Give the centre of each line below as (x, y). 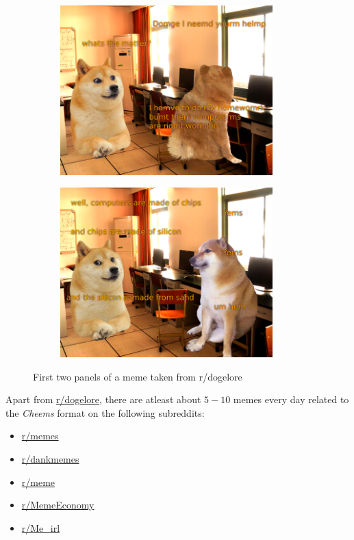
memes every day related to (291, 399)
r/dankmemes (50, 458)
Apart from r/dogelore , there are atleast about (103, 399)
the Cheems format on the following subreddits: (105, 412)
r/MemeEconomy (58, 505)
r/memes (40, 436)
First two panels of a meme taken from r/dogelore (138, 376)
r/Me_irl (41, 527)
